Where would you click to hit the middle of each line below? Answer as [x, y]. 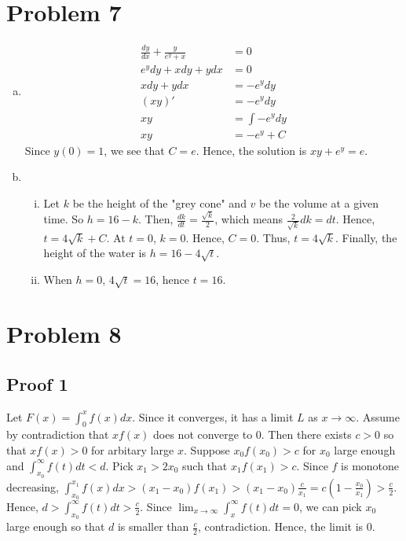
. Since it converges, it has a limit [213, 416]
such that [205, 465]
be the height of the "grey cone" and [159, 202]
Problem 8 [64, 334]
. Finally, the [366, 237]
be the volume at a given [319, 202]
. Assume [378, 416]
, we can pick [331, 506]
